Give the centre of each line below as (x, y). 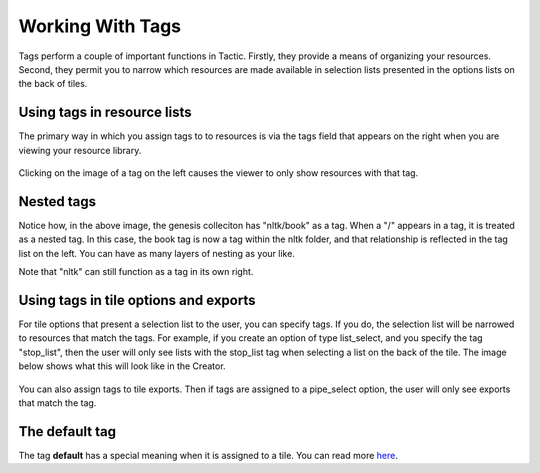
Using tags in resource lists (105, 112)
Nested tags (57, 201)
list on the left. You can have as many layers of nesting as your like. (156, 253)
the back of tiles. (53, 84)
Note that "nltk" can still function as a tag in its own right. (136, 272)
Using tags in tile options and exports (137, 300)
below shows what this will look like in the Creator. (122, 366)
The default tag (67, 431)
